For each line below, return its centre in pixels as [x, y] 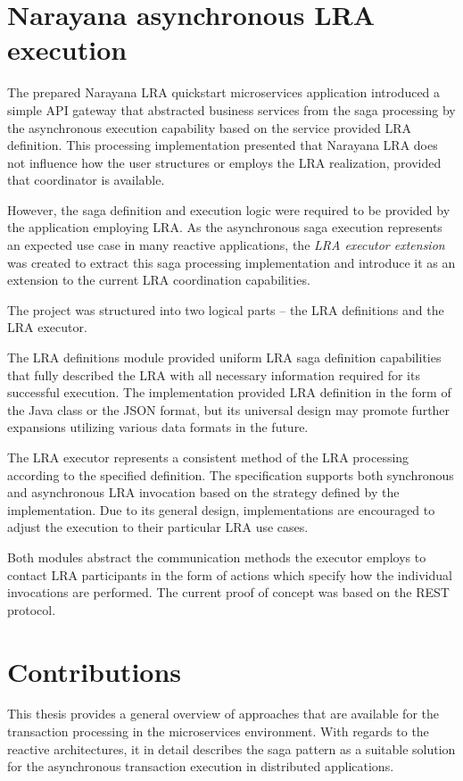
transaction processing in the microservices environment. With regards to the [218, 731]
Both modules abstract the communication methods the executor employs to [217, 557]
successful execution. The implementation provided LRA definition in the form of [229, 392]
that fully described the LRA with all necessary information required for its [214, 374]
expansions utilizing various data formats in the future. [158, 427]
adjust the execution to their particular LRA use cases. [158, 527]
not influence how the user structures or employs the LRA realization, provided [224, 162]
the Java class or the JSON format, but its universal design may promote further [229, 409]
